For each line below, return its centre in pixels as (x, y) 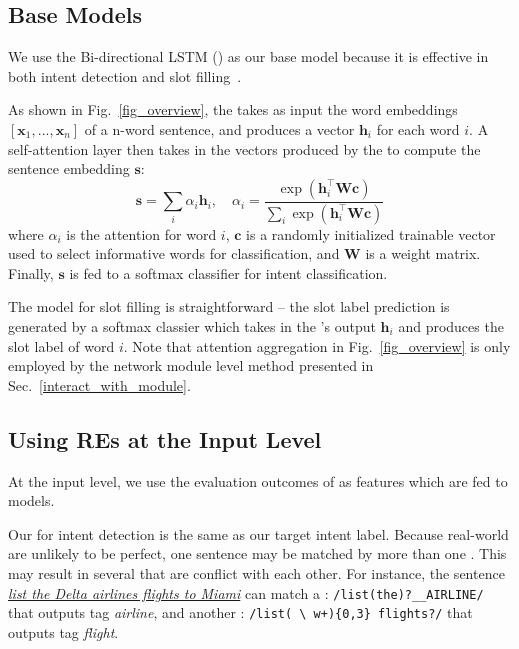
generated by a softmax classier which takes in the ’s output (192, 326)
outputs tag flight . (63, 631)
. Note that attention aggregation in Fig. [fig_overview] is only (317, 345)
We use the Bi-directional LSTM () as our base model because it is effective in (248, 56)
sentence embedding (69, 168)
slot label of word (61, 345)
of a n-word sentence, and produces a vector (219, 128)
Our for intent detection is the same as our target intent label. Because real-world (258, 533)
